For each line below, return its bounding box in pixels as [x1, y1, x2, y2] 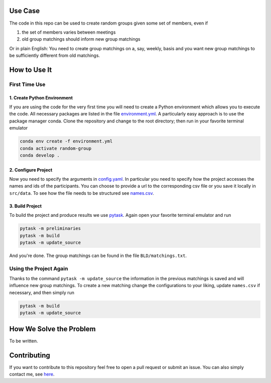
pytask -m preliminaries [20, 226, 81, 231]
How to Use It [9, 65, 52, 74]
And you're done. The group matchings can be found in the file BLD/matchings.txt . [9, 252, 187, 259]
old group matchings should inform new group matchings [22, 36, 141, 42]
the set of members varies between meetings [22, 29, 116, 35]
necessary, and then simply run [9, 289, 75, 296]
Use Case [9, 7, 40, 15]
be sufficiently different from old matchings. [9, 53, 100, 59]
